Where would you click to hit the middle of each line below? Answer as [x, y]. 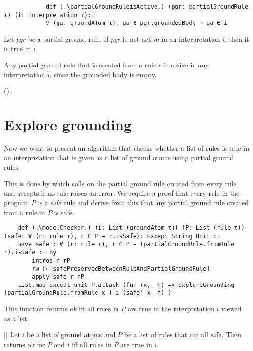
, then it [237, 38]
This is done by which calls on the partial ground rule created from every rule [120, 183]
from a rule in [25, 212]
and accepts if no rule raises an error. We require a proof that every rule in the [122, 193]
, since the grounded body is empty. [103, 74]
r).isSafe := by [30, 252]
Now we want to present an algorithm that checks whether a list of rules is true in [126, 148]
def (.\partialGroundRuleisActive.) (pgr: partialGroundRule [147, 7]
